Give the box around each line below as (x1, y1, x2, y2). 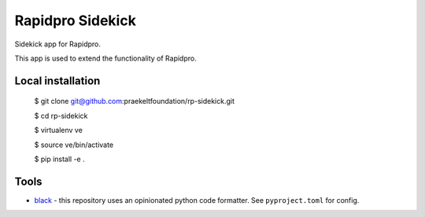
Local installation (14, 74, 101, 87)
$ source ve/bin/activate (34, 140, 114, 149)
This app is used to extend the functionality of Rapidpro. (14, 53, 197, 63)
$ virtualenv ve (34, 126, 83, 135)
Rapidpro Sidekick (14, 12, 137, 29)
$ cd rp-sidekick (34, 111, 88, 120)
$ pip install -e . (34, 154, 86, 164)
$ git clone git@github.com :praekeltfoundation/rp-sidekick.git (34, 97, 235, 106)
